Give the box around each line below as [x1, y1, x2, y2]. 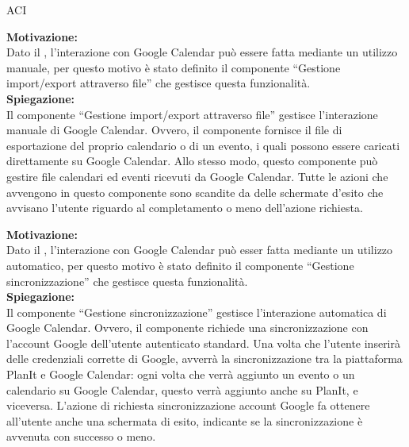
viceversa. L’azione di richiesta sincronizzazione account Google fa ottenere [6, 397, 370, 414]
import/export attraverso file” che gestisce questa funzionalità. [6, 75, 311, 91]
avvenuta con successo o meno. [6, 428, 156, 445]
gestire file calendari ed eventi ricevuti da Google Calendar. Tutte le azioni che [6, 168, 388, 184]
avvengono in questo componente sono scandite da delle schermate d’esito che [6, 183, 384, 200]
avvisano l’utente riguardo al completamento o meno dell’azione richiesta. [6, 199, 363, 216]
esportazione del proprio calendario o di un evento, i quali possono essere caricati [6, 137, 400, 153]
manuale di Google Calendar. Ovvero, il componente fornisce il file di [6, 121, 342, 138]
